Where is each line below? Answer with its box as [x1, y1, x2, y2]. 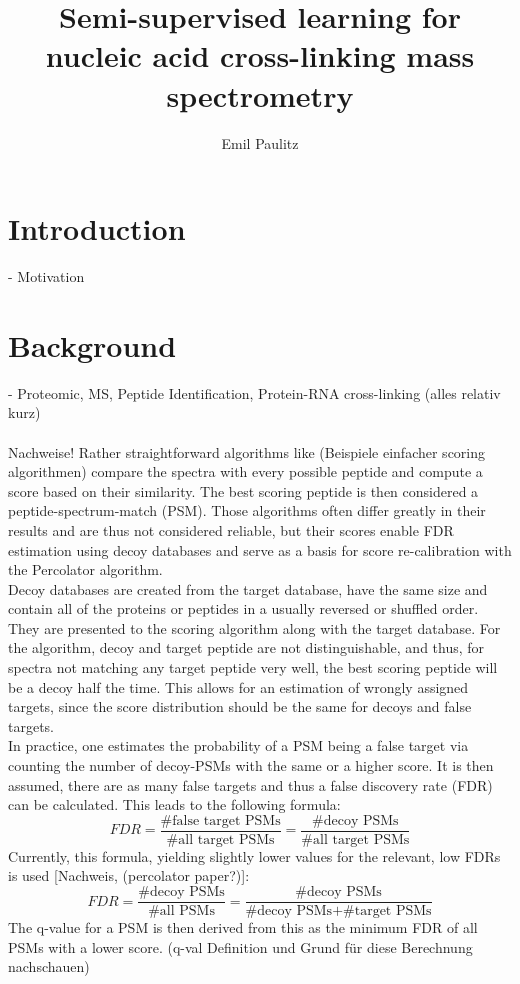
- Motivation [8, 266, 85, 287]
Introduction [8, 208, 186, 249]
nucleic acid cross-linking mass [45, 35, 475, 76]
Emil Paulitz [221, 132, 299, 153]
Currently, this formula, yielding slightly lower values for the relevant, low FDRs [8, 845, 501, 866]
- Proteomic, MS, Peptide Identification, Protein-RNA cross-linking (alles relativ [8, 382, 501, 403]
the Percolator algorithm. [8, 559, 163, 580]
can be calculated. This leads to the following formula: [8, 794, 341, 815]
